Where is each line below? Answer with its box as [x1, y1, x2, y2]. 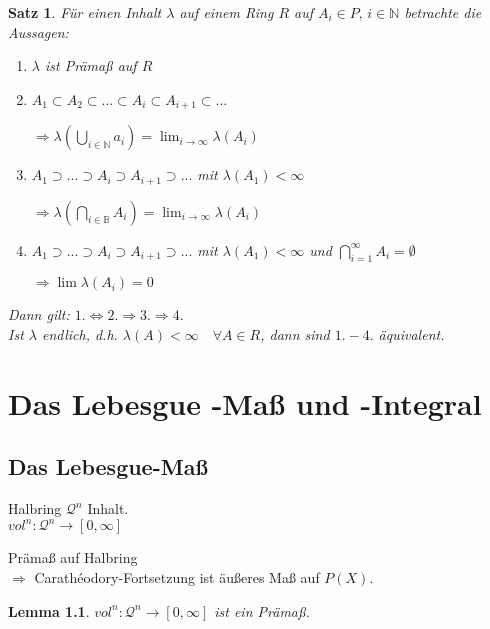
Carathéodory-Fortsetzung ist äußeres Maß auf [34, 566, 320, 587]
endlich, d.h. [41, 324, 118, 345]
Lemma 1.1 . [8, 600, 90, 621]
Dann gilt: [8, 304, 70, 325]
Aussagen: [8, 21, 69, 42]
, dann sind [260, 324, 330, 345]
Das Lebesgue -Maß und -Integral [8, 382, 482, 423]
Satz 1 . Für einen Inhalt [8, 2, 162, 22]
